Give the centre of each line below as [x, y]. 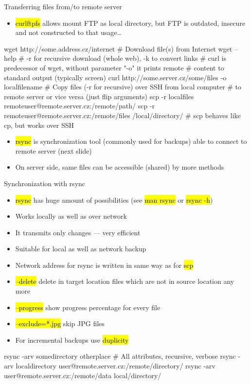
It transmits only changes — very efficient [78, 232]
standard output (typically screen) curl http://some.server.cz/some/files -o [115, 77]
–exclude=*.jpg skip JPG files [60, 323]
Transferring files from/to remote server [63, 6]
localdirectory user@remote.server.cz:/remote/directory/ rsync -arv [116, 366]
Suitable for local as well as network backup [81, 249]
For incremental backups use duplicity [72, 340]
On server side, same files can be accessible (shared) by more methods [120, 167]
